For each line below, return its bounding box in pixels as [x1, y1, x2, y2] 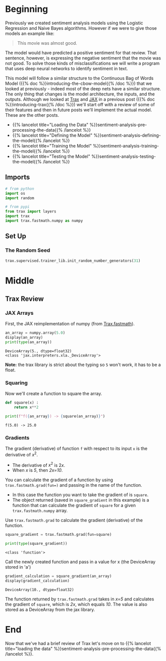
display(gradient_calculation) [5, 579, 70, 584]
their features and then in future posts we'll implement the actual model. [5, 107, 152, 113]
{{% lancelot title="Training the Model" [12, 143, 92, 148]
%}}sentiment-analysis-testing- [91, 153, 156, 159]
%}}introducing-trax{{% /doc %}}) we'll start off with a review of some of [5, 101, 155, 107]
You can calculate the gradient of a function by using [5, 477, 113, 483]
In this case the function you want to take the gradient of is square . [12, 492, 149, 498]
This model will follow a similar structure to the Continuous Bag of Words [5, 75, 154, 81]
